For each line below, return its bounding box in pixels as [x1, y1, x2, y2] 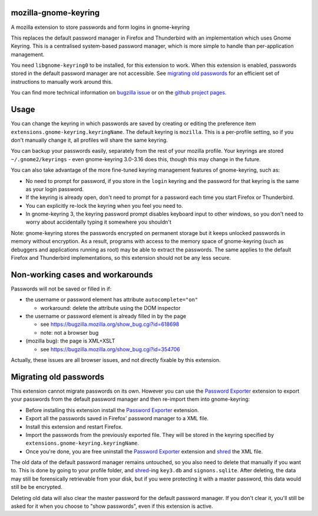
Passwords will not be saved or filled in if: [11, 285, 112, 292]
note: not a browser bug [40, 329, 99, 336]
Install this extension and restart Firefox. [25, 423, 123, 430]
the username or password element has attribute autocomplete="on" [25, 296, 198, 303]
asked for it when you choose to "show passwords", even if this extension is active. [11, 502, 213, 510]
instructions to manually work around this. [11, 78, 113, 85]
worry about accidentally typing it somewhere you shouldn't [25, 218, 172, 226]
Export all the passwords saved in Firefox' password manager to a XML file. [25, 415, 209, 422]
